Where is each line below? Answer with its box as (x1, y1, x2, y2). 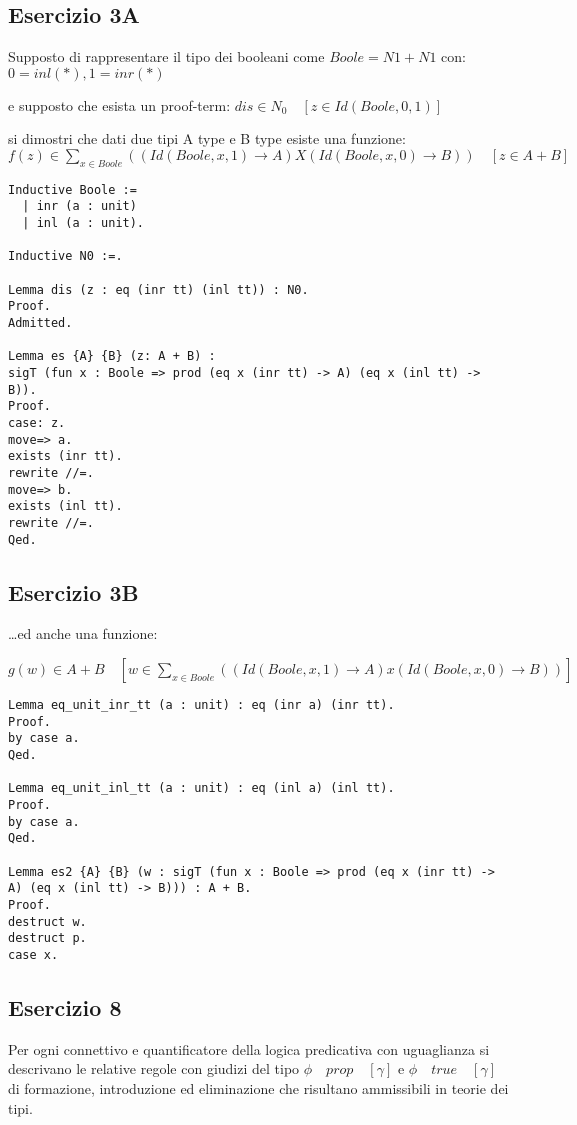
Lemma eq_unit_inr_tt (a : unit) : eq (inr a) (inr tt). (8, 698, 395, 713)
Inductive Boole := (8, 182, 137, 197)
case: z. (8, 415, 66, 430)
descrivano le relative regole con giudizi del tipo (8, 1058, 300, 1079)
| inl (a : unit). (22, 216, 145, 231)
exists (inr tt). (8, 449, 123, 464)
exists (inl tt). (8, 499, 123, 514)
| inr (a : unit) (22, 199, 137, 214)
